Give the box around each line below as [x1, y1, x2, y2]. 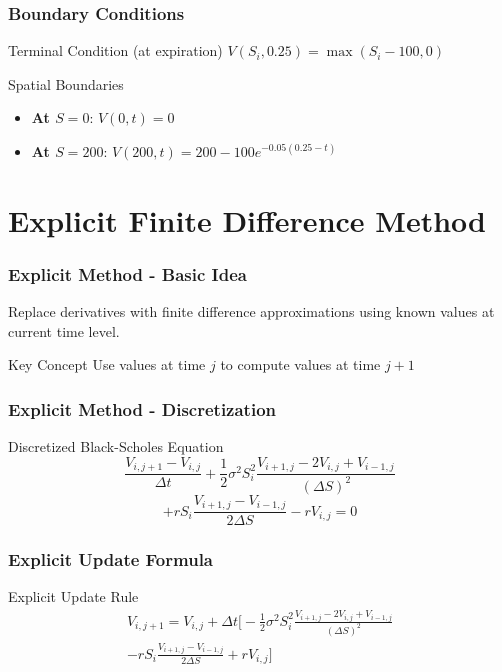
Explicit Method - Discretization [8, 396, 277, 421]
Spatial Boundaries [8, 73, 124, 94]
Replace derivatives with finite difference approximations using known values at [8, 301, 495, 322]
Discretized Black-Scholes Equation [8, 436, 224, 457]
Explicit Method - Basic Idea [8, 261, 247, 286]
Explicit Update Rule [8, 586, 139, 607]
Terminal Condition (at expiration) [8, 40, 223, 61]
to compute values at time [220, 354, 381, 375]
